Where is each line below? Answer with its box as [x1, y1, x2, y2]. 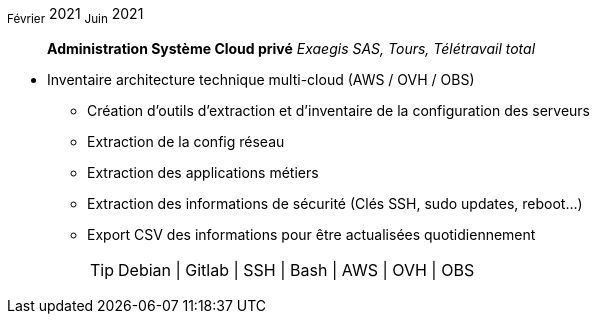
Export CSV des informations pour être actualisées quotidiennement [87, 225, 536, 243]
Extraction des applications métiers [87, 163, 319, 181]
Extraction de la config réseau [87, 132, 285, 150]
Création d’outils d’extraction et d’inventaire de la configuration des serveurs [87, 101, 590, 119]
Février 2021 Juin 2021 [7, 5, 144, 26]
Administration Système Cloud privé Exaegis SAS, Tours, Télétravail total [47, 39, 536, 57]
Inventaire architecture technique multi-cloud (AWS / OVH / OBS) [47, 70, 475, 88]
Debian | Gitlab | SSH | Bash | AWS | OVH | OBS [118, 259, 475, 280]
